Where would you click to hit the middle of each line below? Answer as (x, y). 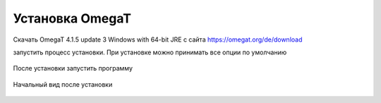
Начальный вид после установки (63, 84)
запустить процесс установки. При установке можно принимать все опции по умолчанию (150, 52)
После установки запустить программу (73, 68)
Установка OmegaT (72, 18)
